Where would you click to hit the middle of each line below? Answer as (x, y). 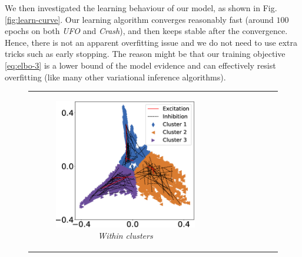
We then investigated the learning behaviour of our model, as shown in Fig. (141, 8)
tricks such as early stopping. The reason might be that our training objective (145, 54)
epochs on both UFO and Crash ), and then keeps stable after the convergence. (146, 31)
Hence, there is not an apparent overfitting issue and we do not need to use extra (151, 42)
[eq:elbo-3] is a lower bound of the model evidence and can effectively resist (140, 65)
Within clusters (125, 236)
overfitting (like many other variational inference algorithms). (115, 77)
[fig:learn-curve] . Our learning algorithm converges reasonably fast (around (139, 19)
